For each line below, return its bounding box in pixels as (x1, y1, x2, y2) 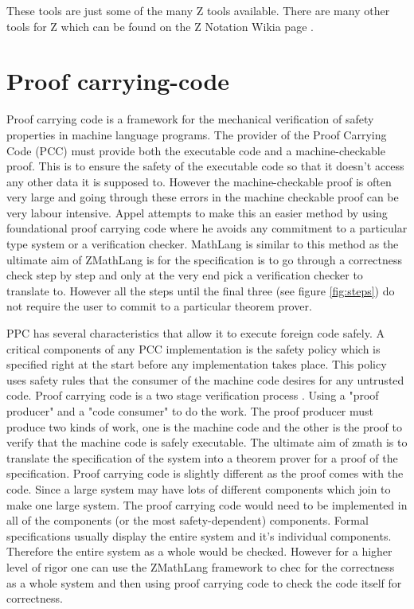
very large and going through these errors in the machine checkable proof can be (6, 189, 399, 205)
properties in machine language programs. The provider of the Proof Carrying (6, 126, 387, 142)
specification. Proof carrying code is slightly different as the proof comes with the (6, 465, 404, 482)
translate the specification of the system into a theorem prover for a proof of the (6, 449, 398, 466)
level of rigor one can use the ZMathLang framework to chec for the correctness (6, 558, 395, 575)
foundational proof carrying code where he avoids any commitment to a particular (6, 220, 408, 236)
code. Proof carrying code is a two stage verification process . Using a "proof (6, 387, 379, 404)
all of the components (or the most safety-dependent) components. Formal (6, 512, 369, 529)
